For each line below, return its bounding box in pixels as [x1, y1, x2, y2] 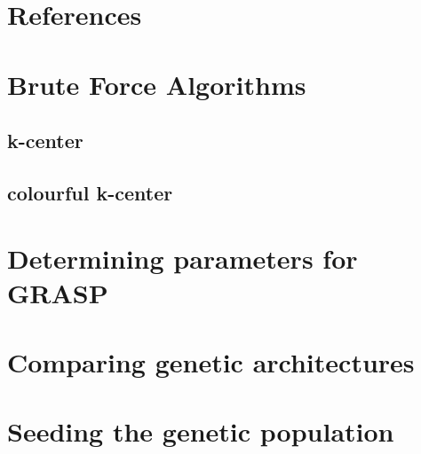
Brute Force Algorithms [7, 66, 306, 102]
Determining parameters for [7, 239, 358, 276]
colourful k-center [7, 178, 173, 206]
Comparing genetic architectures [7, 344, 415, 380]
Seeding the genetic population [7, 413, 394, 450]
